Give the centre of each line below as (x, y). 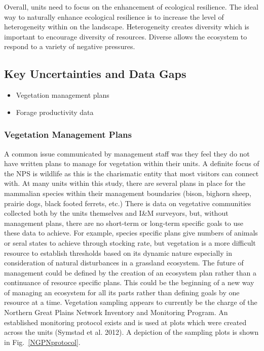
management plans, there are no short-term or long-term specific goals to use (124, 223)
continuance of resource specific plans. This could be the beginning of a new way (129, 282)
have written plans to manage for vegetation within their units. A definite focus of (132, 163)
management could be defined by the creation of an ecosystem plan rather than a (130, 272)
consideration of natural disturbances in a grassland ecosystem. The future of (124, 263)
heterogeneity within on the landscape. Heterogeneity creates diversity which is (127, 27)
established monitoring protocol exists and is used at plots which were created (125, 322)
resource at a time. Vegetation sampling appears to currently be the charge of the (131, 302)
